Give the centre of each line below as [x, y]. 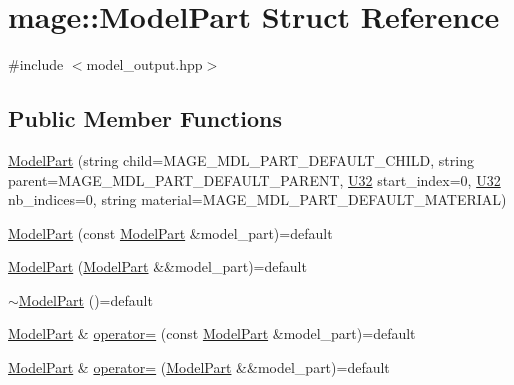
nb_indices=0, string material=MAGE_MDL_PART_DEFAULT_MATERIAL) [257, 199]
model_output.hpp [144, 64]
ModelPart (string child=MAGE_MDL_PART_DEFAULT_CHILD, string [241, 159]
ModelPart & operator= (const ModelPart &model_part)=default [212, 333]
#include [36, 64]
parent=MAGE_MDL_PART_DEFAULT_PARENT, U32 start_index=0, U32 [254, 179]
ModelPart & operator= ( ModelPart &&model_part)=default [199, 367]
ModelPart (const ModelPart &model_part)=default [170, 232]
